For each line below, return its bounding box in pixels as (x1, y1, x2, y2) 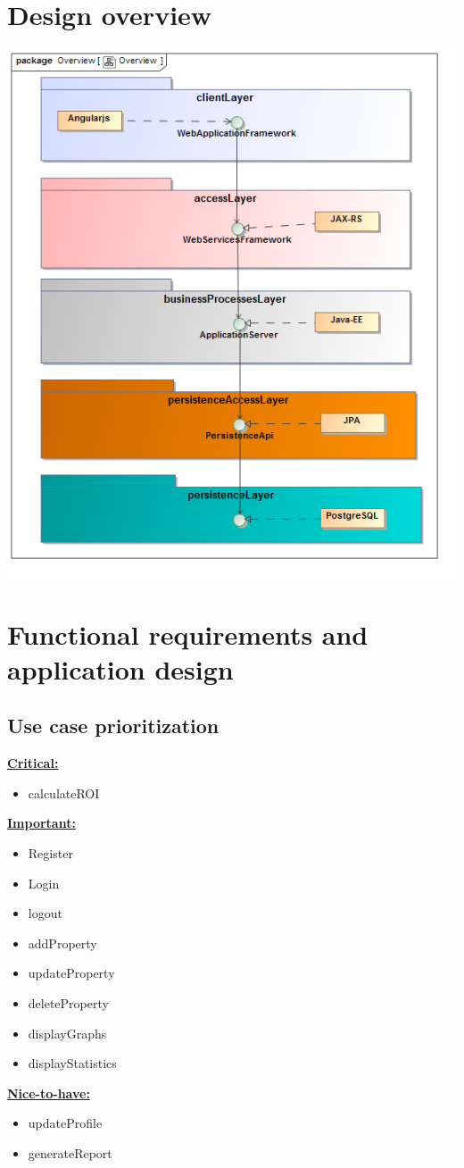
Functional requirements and (7, 615, 369, 652)
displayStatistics (28, 1054, 117, 1072)
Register (28, 843, 73, 862)
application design (7, 650, 234, 687)
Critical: (7, 754, 59, 772)
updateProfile (28, 1114, 103, 1132)
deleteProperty (28, 993, 109, 1012)
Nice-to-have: (7, 1083, 90, 1102)
